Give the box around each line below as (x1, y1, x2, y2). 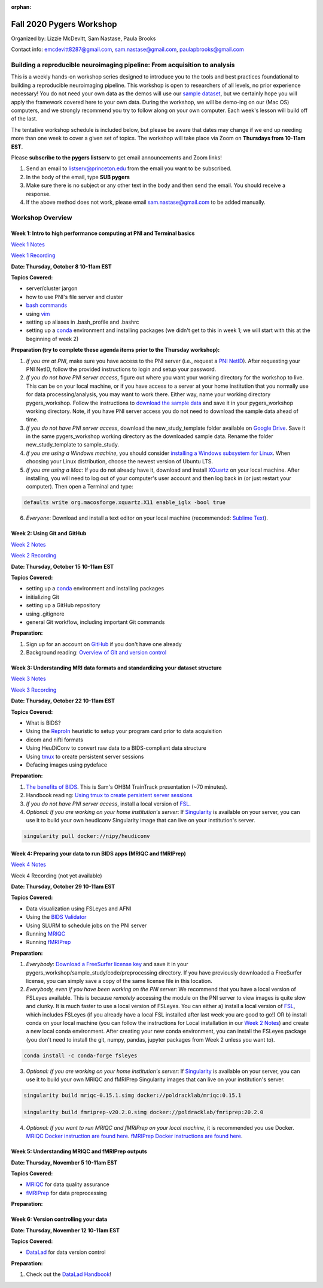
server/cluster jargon (26, 285, 78, 292)
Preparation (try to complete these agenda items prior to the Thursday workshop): (11, 346, 220, 354)
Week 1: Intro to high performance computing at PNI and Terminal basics (11, 230, 195, 237)
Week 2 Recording (11, 552, 57, 559)
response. (26, 190, 51, 197)
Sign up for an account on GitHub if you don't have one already (26, 640, 182, 647)
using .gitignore (26, 610, 65, 617)
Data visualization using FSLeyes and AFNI (26, 905, 132, 912)
